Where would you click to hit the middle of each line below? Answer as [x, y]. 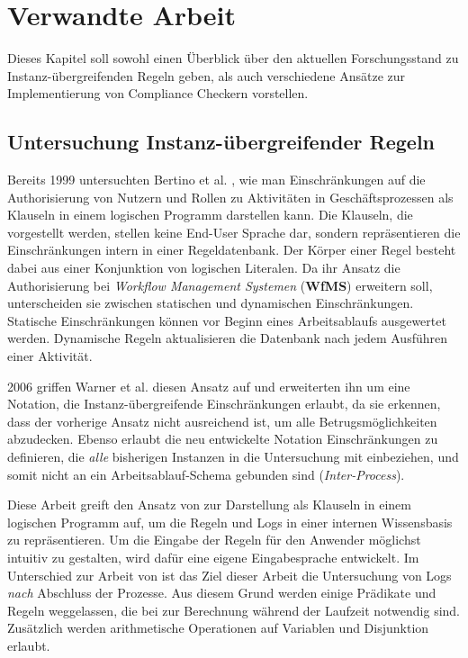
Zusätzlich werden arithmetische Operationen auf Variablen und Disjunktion [218, 628]
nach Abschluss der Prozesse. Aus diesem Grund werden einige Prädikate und [222, 593]
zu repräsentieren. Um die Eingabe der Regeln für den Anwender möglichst [214, 540]
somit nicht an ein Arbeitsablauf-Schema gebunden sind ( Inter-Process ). [206, 474]
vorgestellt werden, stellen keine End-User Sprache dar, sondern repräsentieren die [234, 232]
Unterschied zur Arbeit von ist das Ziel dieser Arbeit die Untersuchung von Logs [229, 575]
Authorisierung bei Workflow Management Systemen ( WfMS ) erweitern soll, [220, 285]
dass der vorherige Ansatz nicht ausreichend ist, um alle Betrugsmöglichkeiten [222, 421]
